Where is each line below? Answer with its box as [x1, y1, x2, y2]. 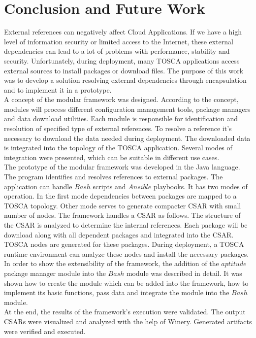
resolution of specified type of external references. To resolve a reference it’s [4, 123, 232, 134]
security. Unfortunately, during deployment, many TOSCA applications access [4, 55, 240, 66]
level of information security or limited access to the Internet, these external [4, 36, 233, 46]
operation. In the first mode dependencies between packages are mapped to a [4, 191, 237, 201]
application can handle [4, 181, 72, 191]
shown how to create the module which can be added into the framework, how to [4, 277, 249, 288]
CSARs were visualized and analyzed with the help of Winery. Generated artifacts [4, 316, 252, 326]
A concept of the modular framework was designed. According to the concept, [4, 94, 239, 104]
